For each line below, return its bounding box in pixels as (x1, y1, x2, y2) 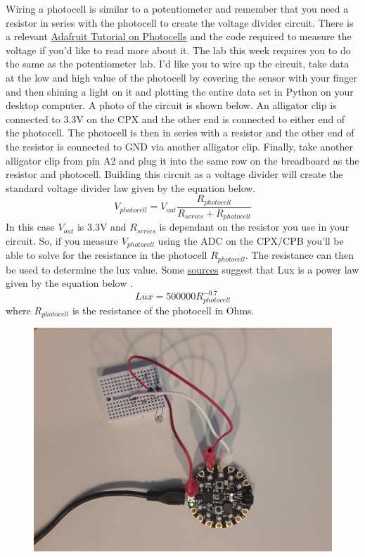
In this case (6, 219, 55, 234)
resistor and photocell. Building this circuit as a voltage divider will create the (6, 167, 343, 181)
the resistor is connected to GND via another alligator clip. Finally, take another (6, 139, 354, 153)
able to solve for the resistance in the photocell (6, 248, 207, 262)
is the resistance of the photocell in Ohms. (72, 302, 255, 317)
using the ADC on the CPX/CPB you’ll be (158, 233, 344, 248)
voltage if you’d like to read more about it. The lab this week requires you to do (6, 42, 351, 57)
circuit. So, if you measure (6, 233, 118, 248)
